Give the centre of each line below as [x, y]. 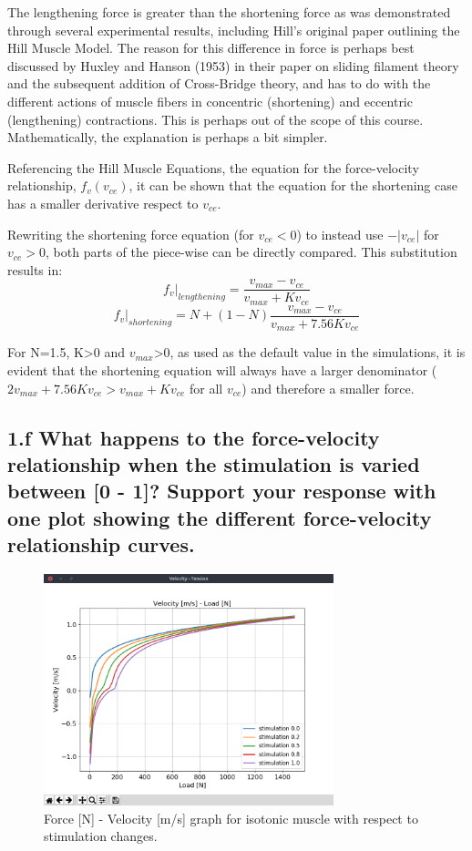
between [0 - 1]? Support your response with [222, 491]
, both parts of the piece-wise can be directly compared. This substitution [251, 252]
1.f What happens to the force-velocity [194, 437]
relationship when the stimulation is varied [214, 463]
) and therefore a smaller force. [328, 388]
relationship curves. [101, 544]
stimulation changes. [101, 836]
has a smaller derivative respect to [103, 203]
